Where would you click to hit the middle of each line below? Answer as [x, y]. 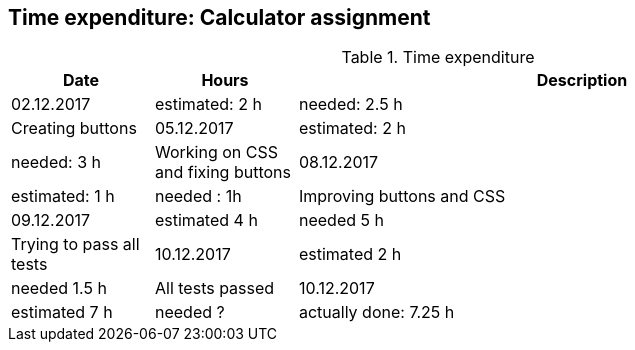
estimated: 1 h [63, 196]
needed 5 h [341, 220]
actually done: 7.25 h [376, 312]
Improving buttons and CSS [402, 196]
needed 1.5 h [59, 288]
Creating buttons [74, 128]
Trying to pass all [75, 244]
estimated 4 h [206, 220]
